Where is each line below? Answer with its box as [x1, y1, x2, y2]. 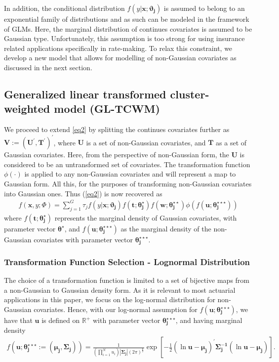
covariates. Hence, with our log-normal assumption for [34, 304, 198, 314]
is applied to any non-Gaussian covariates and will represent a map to [24, 169, 236, 179]
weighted [4, 101, 50, 116]
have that [4, 315, 33, 325]
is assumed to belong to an [163, 3, 245, 13]
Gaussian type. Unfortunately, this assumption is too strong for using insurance [4, 33, 245, 44]
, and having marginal [175, 315, 242, 325]
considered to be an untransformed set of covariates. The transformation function [4, 159, 250, 169]
